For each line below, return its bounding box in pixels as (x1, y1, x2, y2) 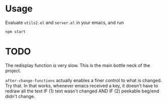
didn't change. (5, 93, 35, 99)
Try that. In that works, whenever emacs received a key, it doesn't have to (5, 82, 158, 88)
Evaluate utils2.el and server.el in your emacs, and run (5, 19, 124, 25)
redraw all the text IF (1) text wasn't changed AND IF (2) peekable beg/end (5, 88, 159, 94)
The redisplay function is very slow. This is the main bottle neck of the (5, 62, 150, 68)
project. (5, 67, 22, 73)
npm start (5, 29, 26, 34)
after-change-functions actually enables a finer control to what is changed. (5, 77, 162, 83)
